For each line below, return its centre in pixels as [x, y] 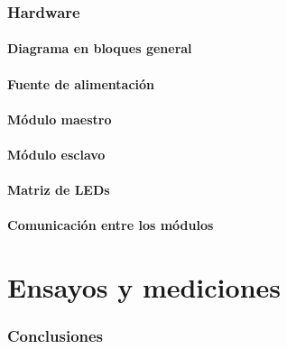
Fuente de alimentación [81, 83]
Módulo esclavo [56, 154]
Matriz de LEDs [59, 190]
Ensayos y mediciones [144, 287]
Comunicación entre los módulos [111, 225]
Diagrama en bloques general [100, 48]
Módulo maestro [60, 119]
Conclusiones [56, 336]
